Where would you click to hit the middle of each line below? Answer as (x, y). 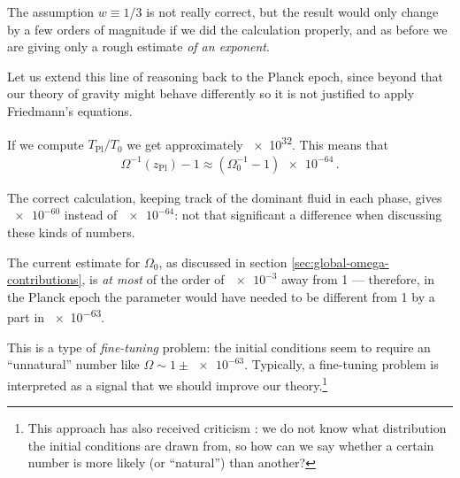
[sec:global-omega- (340, 262)
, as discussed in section (223, 262)
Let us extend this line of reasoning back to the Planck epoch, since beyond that (226, 76)
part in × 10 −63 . (56, 316)
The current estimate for (74, 262)
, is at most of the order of (153, 279)
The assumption (51, 12)
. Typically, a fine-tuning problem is (341, 364)
